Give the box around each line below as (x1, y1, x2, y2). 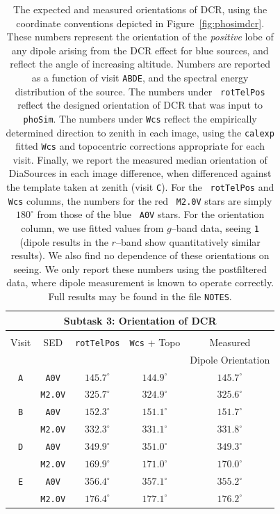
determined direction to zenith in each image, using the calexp (6, 125, 274, 139)
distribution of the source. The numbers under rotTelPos (15, 84, 265, 98)
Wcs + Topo (129, 334, 181, 349)
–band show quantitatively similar (115, 234, 261, 249)
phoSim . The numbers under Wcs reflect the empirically (23, 111, 257, 125)
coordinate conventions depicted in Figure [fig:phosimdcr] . (16, 15, 265, 30)
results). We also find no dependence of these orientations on (10, 248, 270, 263)
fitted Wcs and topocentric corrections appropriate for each (15, 139, 265, 153)
